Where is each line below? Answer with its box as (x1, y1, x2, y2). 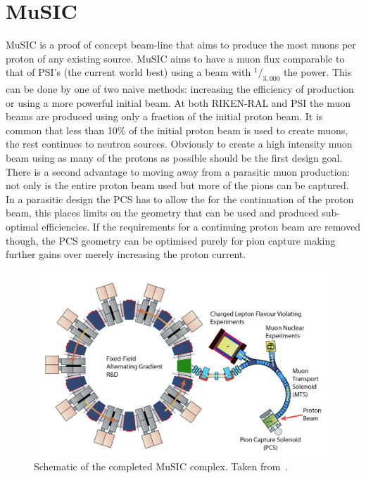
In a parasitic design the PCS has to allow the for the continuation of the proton (6, 191, 354, 206)
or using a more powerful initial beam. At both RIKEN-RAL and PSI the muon (6, 95, 351, 110)
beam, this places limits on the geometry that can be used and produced (6, 205, 319, 220)
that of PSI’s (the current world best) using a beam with (6, 65, 251, 79)
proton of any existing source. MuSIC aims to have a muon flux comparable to (6, 51, 345, 65)
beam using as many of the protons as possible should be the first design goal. (6, 150, 343, 165)
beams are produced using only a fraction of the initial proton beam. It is (6, 109, 323, 124)
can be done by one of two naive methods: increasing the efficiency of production (6, 82, 354, 96)
